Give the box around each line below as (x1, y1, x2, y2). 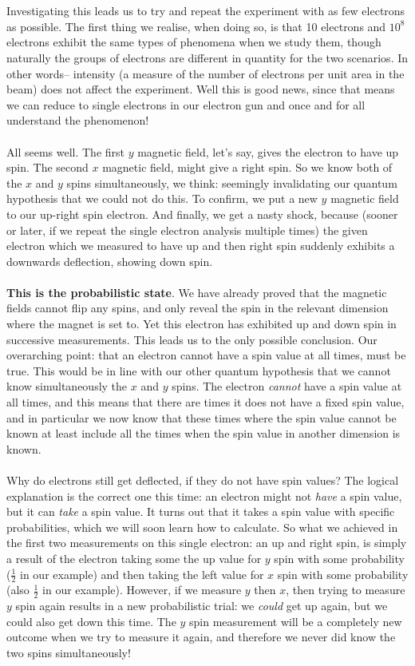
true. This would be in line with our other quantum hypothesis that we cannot (6, 362, 391, 379)
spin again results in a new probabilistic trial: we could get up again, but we (15, 597, 388, 614)
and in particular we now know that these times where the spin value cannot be (6, 409, 397, 426)
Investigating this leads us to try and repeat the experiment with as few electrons (6, 2, 405, 19)
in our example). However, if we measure (42, 581, 242, 598)
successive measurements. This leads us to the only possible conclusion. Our (6, 331, 377, 347)
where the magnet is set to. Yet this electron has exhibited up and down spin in (6, 315, 397, 332)
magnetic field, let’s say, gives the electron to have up (137, 143, 399, 160)
